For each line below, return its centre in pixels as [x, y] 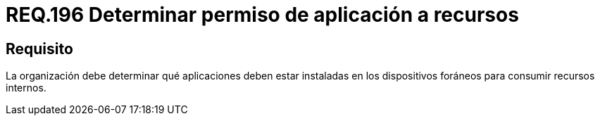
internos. [26, 88]
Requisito [39, 49]
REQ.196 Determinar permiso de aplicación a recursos [262, 15]
